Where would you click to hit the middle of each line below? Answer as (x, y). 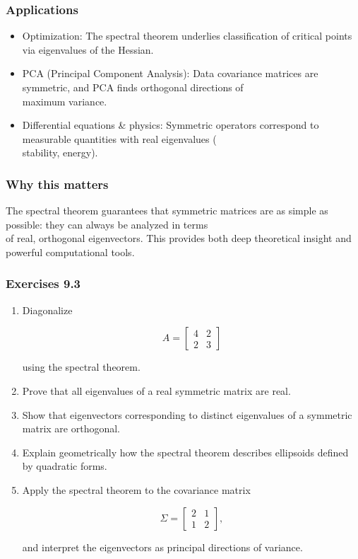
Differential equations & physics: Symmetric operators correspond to (171, 125)
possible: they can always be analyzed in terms (107, 224)
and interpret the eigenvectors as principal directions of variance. (162, 547)
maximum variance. (65, 101)
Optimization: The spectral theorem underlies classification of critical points (187, 36)
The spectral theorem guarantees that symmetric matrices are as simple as (167, 211)
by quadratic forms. (65, 466)
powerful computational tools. (70, 252)
